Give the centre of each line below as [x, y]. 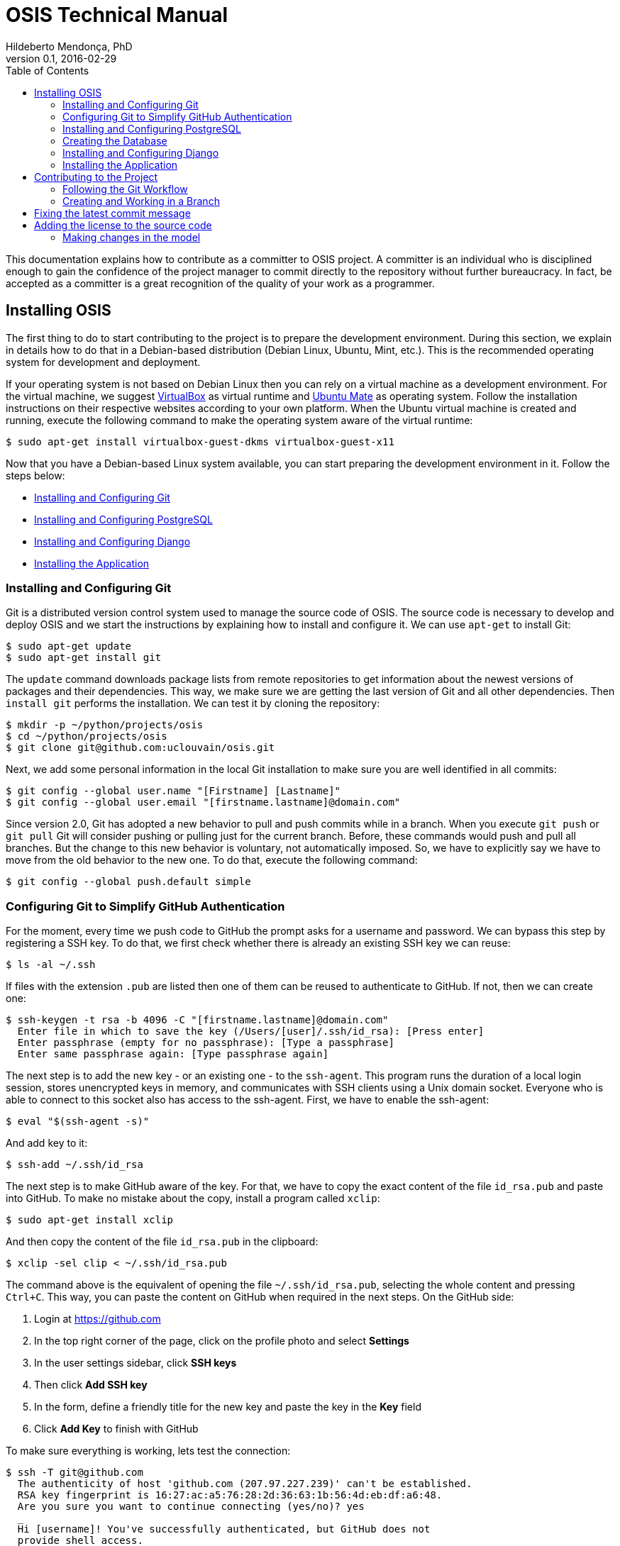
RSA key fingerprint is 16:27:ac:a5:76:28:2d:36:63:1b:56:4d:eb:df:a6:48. [230, 1495]
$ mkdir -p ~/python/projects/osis [105, 725]
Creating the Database [115, 140]
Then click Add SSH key [91, 1385]
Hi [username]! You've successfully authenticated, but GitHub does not [224, 1529]
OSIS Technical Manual [117, 15]
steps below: [35, 475]
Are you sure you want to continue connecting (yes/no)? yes [191, 1507]
